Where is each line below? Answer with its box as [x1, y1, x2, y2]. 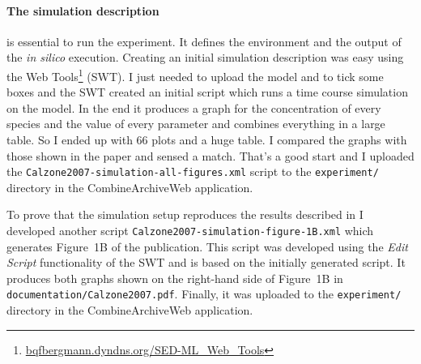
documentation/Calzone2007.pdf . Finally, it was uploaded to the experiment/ [6, 285, 402, 302]
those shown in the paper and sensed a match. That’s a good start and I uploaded [6, 147, 415, 164]
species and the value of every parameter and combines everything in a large [6, 115, 385, 132]
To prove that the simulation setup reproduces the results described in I [6, 206, 364, 223]
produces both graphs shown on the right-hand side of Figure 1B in [6, 269, 343, 286]
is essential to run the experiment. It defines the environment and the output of [6, 32, 402, 49]
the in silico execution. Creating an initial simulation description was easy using [6, 49, 404, 66]
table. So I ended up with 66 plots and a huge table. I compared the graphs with [6, 131, 407, 148]
